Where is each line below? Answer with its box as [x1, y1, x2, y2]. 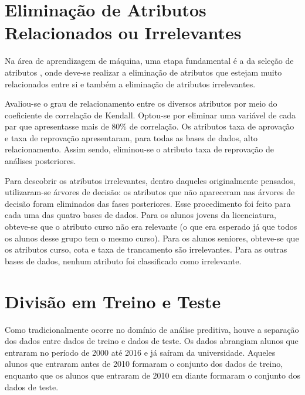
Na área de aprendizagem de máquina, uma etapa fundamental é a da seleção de [5, 55, 294, 67]
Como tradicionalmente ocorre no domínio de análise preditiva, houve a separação [5, 323, 299, 335]
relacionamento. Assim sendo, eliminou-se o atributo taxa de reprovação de [5, 143, 274, 155]
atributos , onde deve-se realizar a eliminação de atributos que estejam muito [5, 66, 282, 78]
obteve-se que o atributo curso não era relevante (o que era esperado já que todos [5, 220, 297, 233]
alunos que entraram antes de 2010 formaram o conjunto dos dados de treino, [5, 357, 283, 370]
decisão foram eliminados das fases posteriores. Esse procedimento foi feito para [5, 197, 291, 209]
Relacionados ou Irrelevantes [5, 21, 242, 45]
